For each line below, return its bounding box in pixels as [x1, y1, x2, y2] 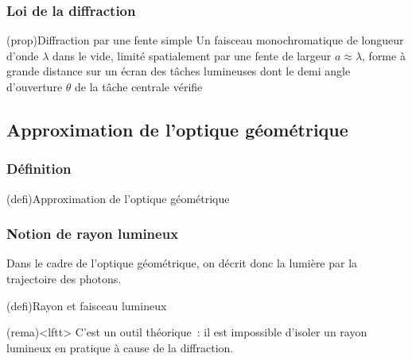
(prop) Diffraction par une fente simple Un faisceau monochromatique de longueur [6, 32, 404, 48]
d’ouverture [6, 79, 63, 94]
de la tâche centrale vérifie [75, 79, 203, 94]
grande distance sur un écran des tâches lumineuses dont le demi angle [6, 63, 351, 79]
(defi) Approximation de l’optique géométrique [6, 190, 230, 206]
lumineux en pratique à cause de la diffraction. [6, 339, 234, 355]
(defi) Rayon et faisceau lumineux [6, 297, 167, 313]
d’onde [6, 47, 39, 63]
